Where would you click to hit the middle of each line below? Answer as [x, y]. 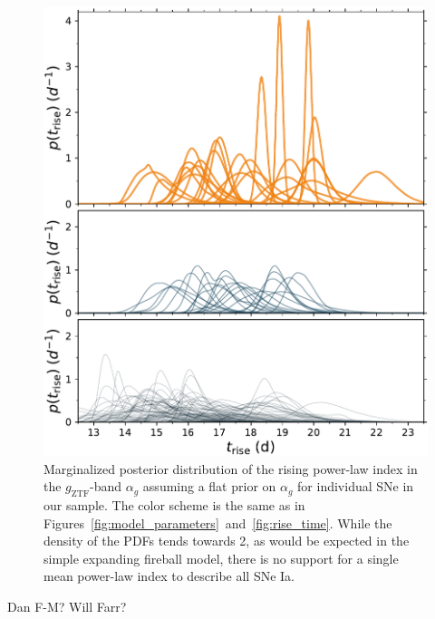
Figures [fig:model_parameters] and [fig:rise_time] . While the [218, 522]
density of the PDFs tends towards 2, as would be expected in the [227, 541]
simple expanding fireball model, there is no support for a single [221, 558]
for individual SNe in [356, 486]
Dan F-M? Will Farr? [67, 607]
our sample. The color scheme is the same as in [174, 505]
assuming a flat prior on [209, 486]
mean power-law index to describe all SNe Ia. [169, 576]
